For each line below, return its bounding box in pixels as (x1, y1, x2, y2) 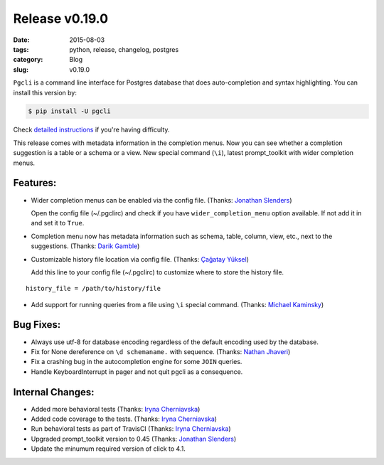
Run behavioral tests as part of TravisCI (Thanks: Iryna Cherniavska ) (31, 424, 231, 433)
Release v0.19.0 (13, 11, 109, 26)
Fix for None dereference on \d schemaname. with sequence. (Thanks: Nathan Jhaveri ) (31, 347, 291, 356)
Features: (13, 177, 57, 189)
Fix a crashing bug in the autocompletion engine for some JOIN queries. (31, 358, 242, 366)
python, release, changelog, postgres (69, 45, 179, 53)
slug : (13, 65, 28, 74)
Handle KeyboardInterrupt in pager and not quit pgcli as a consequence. (31, 367, 243, 376)
